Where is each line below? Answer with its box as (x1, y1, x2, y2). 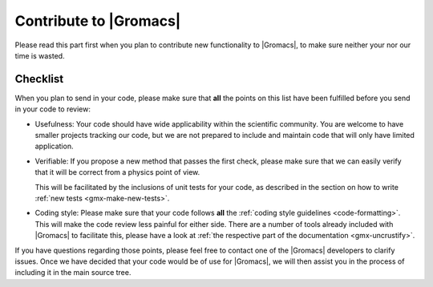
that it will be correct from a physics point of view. (34, 168, 200, 177)
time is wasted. (14, 51, 65, 60)
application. (34, 141, 74, 152)
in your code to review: (14, 104, 91, 114)
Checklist (14, 72, 64, 86)
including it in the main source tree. (14, 268, 132, 277)
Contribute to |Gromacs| (14, 12, 181, 30)
